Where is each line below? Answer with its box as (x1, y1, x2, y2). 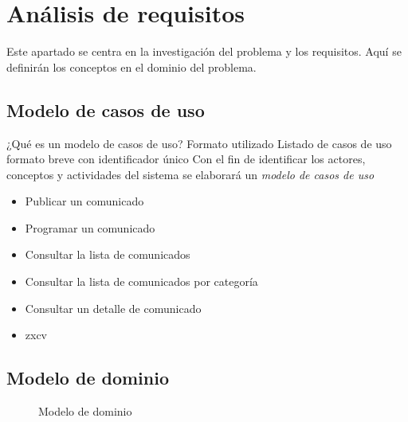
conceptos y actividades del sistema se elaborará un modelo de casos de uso (6, 166, 375, 182)
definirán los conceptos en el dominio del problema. (6, 58, 257, 75)
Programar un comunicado (25, 219, 155, 236)
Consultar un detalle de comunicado (25, 299, 202, 316)
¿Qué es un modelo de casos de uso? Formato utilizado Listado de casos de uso (6, 135, 392, 151)
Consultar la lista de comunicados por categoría (25, 273, 258, 290)
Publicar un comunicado (25, 193, 144, 209)
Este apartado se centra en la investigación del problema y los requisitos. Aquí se (6, 43, 402, 60)
